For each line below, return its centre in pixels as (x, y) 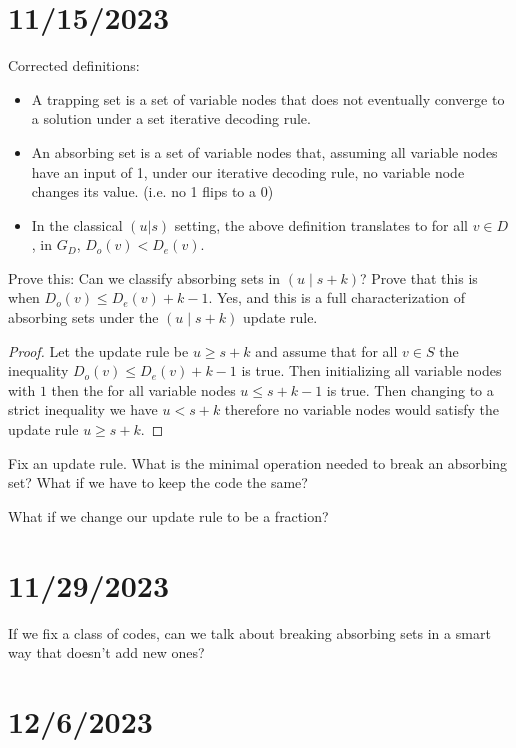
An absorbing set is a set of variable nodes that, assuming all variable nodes (264, 151)
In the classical (77, 224)
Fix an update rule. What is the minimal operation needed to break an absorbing (258, 462)
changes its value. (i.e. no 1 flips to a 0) (152, 191)
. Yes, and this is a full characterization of (336, 297)
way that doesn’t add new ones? (106, 652)
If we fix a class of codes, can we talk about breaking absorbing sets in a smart (249, 632)
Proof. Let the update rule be (98, 350)
